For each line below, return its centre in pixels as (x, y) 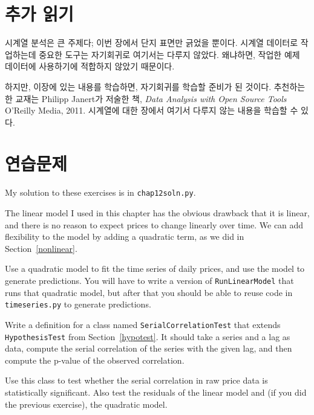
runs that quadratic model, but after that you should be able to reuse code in (149, 292)
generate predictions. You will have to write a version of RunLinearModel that (149, 281)
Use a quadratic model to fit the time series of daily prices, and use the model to (155, 269)
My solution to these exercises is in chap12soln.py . (100, 192)
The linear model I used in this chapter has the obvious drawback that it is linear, (157, 213)
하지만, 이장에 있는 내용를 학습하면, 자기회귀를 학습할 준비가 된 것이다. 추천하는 (155, 86)
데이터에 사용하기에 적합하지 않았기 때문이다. (90, 66)
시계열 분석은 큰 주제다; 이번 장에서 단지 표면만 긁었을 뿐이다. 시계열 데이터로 (152, 43)
